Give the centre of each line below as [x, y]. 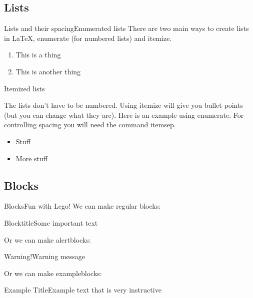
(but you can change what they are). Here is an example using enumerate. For [124, 115]
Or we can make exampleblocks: [53, 273]
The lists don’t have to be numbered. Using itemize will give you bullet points [123, 105]
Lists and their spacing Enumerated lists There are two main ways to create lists [126, 28]
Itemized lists [24, 88]
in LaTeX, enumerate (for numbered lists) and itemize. [88, 38]
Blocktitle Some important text [51, 222]
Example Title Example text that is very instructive [83, 290]
